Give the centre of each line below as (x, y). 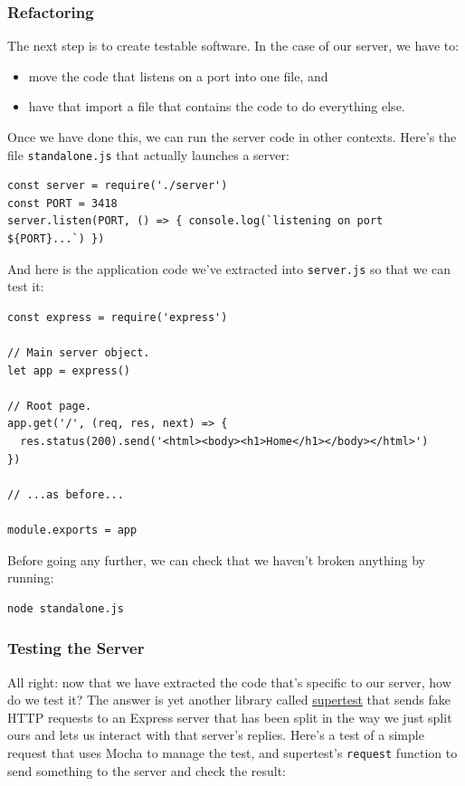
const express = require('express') (118, 317)
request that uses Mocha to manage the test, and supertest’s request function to (232, 752)
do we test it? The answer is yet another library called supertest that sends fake (229, 700)
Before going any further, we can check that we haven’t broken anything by (216, 559)
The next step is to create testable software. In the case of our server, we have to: (233, 46)
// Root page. (50, 406)
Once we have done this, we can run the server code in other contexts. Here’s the (232, 137)
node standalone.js (66, 608)
